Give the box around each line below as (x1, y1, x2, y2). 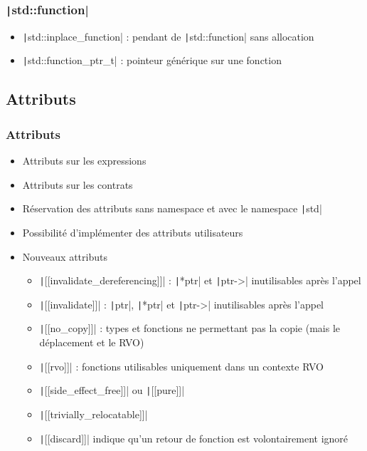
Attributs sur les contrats (22, 177, 133, 192)
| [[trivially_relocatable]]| (39, 407, 148, 421)
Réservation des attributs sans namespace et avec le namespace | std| (22, 201, 322, 216)
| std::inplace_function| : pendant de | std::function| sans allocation (22, 28, 314, 43)
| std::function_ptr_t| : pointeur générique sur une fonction (22, 53, 282, 68)
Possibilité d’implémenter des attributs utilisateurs (22, 224, 243, 239)
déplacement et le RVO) (39, 335, 144, 350)
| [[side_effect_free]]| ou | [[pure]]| (39, 383, 185, 398)
